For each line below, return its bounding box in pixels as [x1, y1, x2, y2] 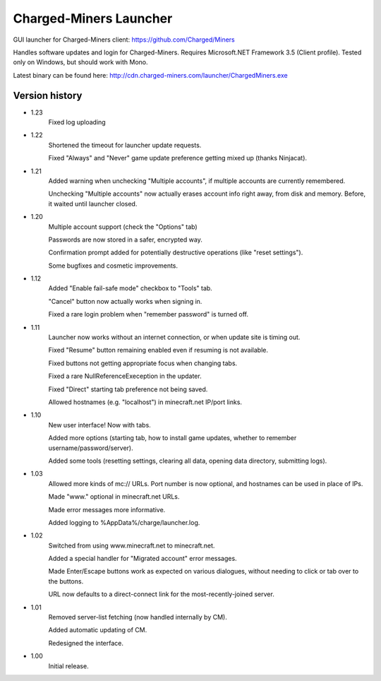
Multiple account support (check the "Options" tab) [48, 223, 198, 231]
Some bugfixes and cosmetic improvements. [48, 261, 179, 270]
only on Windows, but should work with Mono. [13, 58, 148, 66]
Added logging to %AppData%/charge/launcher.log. [48, 518, 200, 526]
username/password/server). [48, 444, 133, 452]
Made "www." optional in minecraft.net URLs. [48, 492, 180, 501]
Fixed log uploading [48, 118, 106, 126]
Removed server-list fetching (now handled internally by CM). [48, 613, 227, 622]
